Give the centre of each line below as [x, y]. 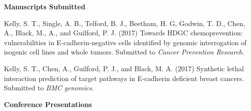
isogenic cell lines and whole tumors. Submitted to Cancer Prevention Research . [124, 52]
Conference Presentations [48, 104]
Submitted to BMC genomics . [49, 88]
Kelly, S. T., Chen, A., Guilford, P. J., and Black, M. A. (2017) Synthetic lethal [124, 68]
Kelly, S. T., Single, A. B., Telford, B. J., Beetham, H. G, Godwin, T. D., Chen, [125, 23]
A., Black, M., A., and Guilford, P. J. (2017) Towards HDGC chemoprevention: [124, 33]
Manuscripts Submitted [45, 6]
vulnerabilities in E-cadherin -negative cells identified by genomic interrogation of [125, 42]
